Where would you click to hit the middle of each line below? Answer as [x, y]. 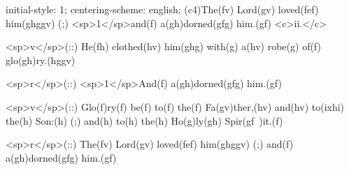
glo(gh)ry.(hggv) [41, 60]
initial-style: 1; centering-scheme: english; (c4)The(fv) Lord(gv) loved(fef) [162, 9]
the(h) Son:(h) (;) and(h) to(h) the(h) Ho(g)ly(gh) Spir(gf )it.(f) [144, 120]
